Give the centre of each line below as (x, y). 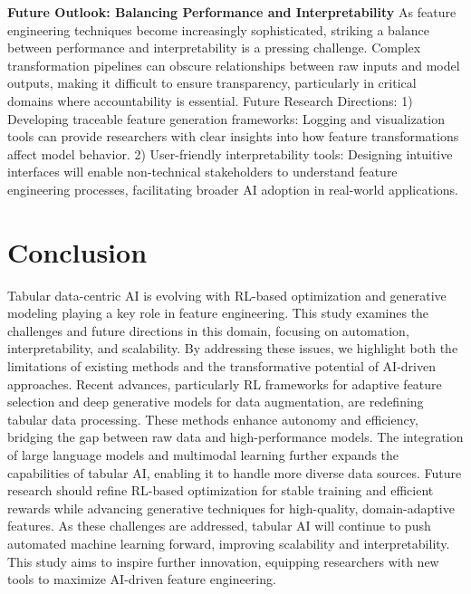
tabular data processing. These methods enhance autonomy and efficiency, (213, 419)
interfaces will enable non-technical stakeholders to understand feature (202, 172)
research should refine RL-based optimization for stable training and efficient (221, 490)
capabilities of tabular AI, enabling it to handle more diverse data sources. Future (235, 472)
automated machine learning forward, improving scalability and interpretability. (229, 543)
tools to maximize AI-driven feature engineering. (142, 579)
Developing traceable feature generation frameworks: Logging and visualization (226, 118)
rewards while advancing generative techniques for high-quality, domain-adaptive (231, 508)
